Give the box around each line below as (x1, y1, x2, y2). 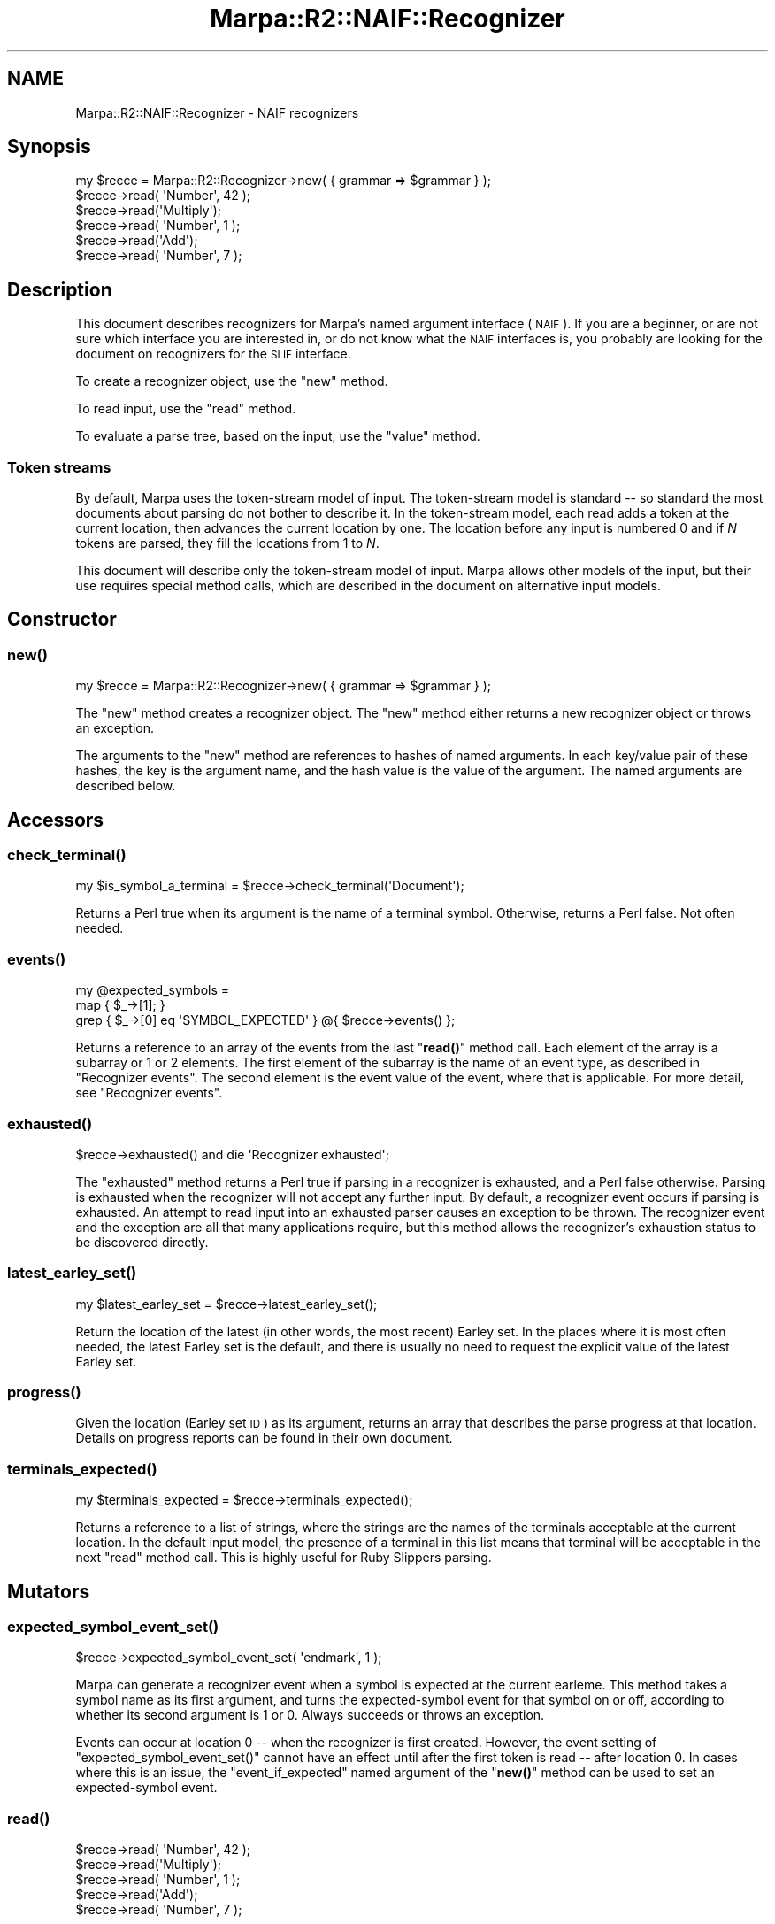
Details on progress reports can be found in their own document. (75, 1430, 453, 1446)
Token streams (7, 458, 111, 476)
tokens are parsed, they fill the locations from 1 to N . (75, 535, 380, 551)
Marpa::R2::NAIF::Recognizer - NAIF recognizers (75, 104, 359, 120)
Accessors (7, 808, 104, 831)
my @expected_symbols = (75, 982, 230, 998)
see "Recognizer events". (75, 1085, 223, 1101)
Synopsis (7, 135, 91, 158)
